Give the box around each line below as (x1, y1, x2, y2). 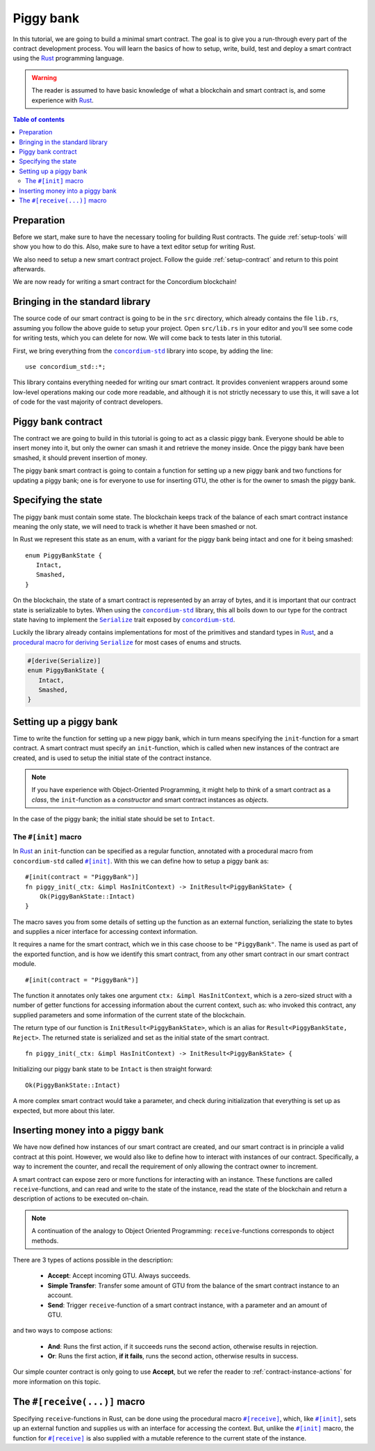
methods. (31, 1236, 59, 1245)
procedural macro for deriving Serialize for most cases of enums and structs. (12, 637, 242, 647)
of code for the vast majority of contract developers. (12, 397, 163, 406)
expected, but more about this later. (12, 1107, 115, 1115)
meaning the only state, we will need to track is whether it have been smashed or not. (12, 522, 258, 530)
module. (12, 960, 37, 968)
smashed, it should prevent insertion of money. (12, 453, 147, 462)
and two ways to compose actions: (12, 1326, 113, 1335)
